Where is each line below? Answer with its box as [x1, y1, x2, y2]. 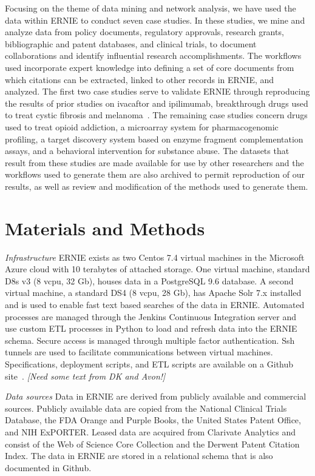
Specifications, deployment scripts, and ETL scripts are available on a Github [5, 357, 294, 370]
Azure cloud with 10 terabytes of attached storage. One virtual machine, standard [5, 263, 310, 275]
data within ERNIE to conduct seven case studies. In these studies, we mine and [5, 13, 305, 26]
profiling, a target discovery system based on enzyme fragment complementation [5, 132, 303, 145]
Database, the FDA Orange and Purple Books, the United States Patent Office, [5, 414, 301, 426]
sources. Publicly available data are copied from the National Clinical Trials [5, 401, 287, 414]
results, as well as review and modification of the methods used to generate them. [5, 179, 308, 192]
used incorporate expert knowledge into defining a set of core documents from [5, 61, 294, 73]
